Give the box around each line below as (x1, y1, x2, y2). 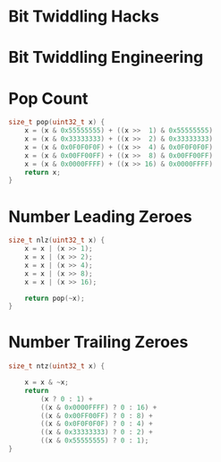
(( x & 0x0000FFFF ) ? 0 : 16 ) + (40, 403, 157, 412)
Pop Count (8, 88, 89, 108)
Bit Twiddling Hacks (8, 6, 160, 27)
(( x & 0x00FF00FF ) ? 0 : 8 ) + (40, 411, 153, 420)
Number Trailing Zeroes (8, 332, 189, 353)
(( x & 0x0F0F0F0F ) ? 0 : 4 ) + (40, 419, 153, 429)
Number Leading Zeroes (8, 206, 193, 227)
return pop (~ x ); (24, 294, 86, 303)
